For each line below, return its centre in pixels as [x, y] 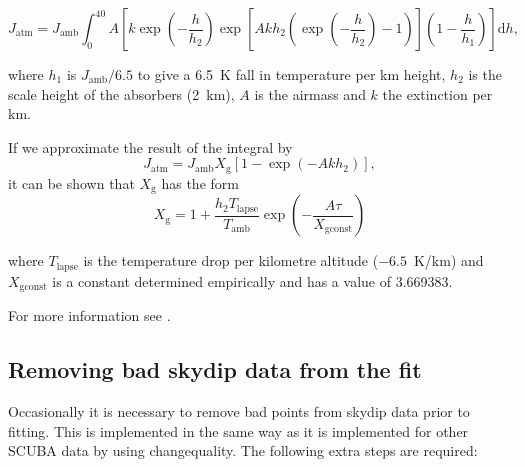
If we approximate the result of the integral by [150, 146]
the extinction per [437, 93]
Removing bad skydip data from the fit [215, 369]
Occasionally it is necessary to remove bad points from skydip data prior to [239, 410]
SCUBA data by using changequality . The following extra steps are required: [243, 450]
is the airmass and [310, 93]
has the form [200, 182]
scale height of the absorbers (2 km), [121, 93]
